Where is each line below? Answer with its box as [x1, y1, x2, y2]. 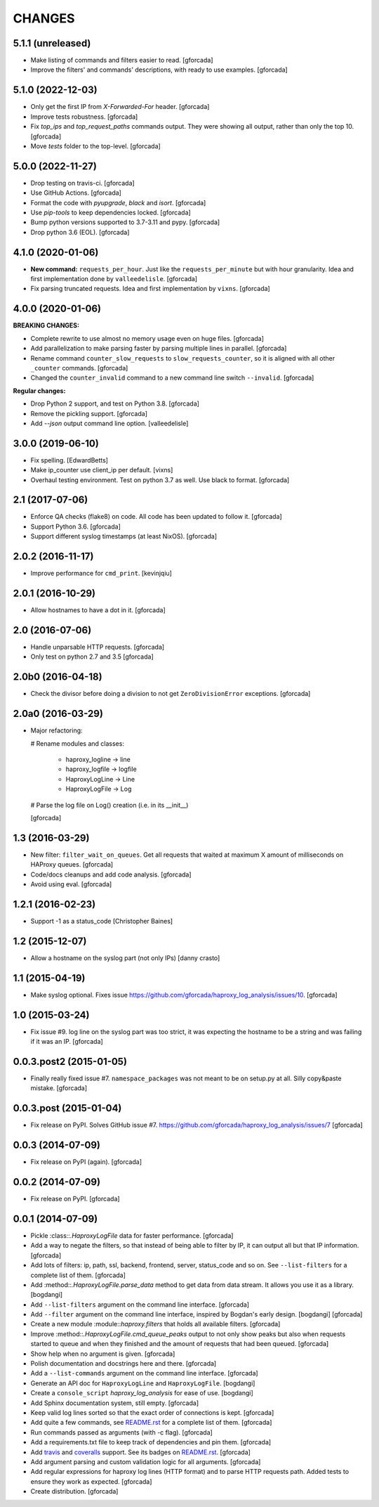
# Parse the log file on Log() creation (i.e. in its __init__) [30, 801, 189, 809]
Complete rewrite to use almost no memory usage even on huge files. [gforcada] [30, 334, 265, 342]
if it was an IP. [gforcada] [30, 1037, 103, 1046]
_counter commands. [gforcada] [30, 363, 128, 372]
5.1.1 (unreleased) [13, 37, 91, 49]
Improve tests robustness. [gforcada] [30, 112, 138, 121]
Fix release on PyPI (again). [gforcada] [30, 1158, 142, 1166]
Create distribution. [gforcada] [30, 1487, 119, 1496]
